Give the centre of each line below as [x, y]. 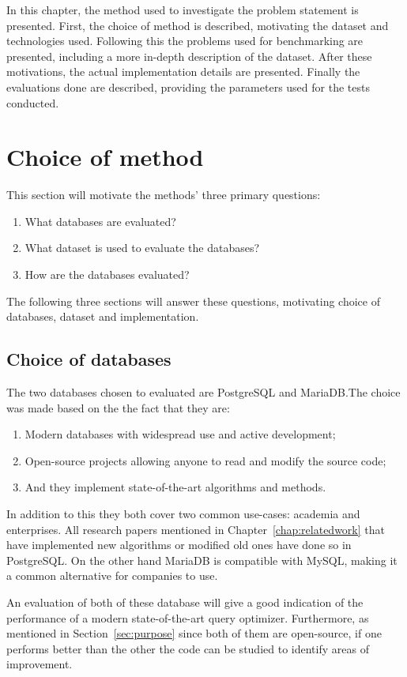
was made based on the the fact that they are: [118, 407]
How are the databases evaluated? [107, 275]
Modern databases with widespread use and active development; [180, 434]
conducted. [33, 102]
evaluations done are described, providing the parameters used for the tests [188, 87]
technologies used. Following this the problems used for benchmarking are [185, 41]
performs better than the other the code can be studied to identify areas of [188, 648]
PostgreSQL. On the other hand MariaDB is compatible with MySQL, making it [202, 560]
